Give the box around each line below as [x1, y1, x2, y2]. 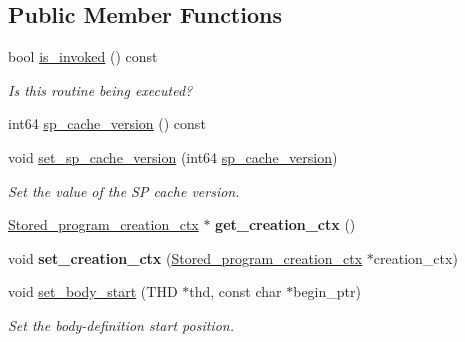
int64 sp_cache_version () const [8, 113, 206, 134]
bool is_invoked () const [8, 46, 158, 67]
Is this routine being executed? [8, 79, 193, 100]
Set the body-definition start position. [8, 314, 234, 335]
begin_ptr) [293, 281, 361, 302]
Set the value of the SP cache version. [8, 180, 240, 201]
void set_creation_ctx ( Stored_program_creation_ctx [8, 247, 363, 268]
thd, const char [189, 281, 282, 302]
